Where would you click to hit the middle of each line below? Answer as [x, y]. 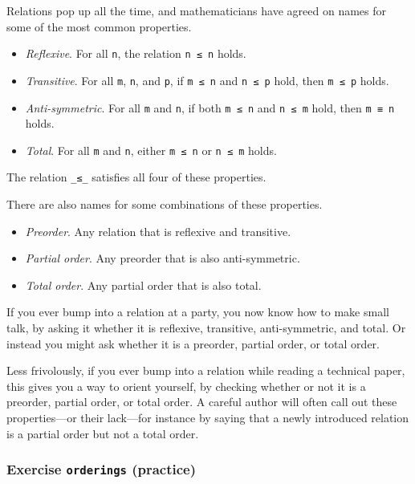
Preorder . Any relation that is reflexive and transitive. [158, 231]
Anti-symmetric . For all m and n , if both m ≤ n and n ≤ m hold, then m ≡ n [210, 107]
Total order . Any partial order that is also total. [143, 285]
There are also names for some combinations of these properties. [165, 204]
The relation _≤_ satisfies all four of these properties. [136, 177]
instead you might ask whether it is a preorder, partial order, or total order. [193, 343]
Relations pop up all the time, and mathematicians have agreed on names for [196, 10]
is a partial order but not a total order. [103, 433]
